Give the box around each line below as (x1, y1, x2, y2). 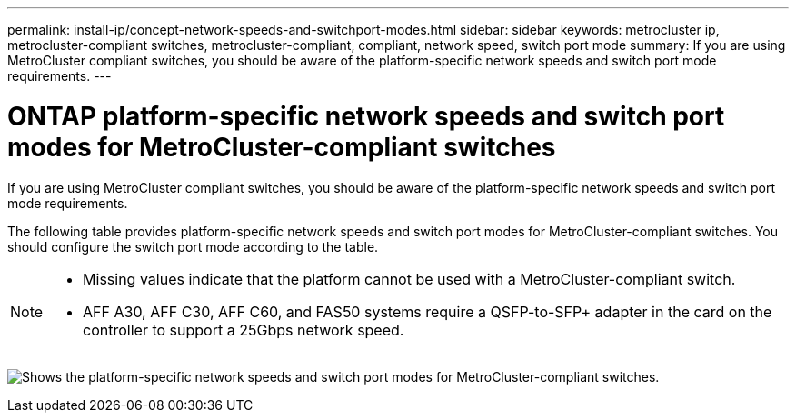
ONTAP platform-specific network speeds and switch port (7, 100, 725, 132)
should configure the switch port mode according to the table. (7, 238, 379, 255)
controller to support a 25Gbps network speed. (83, 320, 404, 339)
